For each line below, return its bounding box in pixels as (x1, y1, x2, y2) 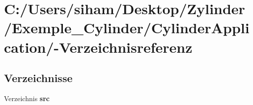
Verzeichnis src (4, 93, 50, 103)
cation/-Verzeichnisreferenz (4, 37, 193, 57)
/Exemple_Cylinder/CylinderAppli (4, 18, 250, 38)
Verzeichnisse (4, 70, 73, 85)
